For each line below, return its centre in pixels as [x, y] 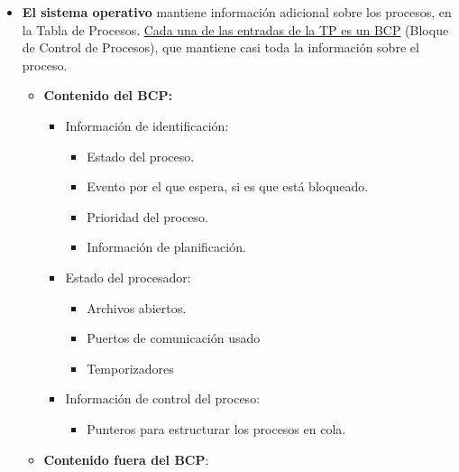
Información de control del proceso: [163, 398]
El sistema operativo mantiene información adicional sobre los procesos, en [237, 12]
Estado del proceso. [141, 156]
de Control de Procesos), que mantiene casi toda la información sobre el [220, 47]
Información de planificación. [166, 247]
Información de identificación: [147, 125]
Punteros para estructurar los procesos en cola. [216, 428]
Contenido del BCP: [108, 95]
